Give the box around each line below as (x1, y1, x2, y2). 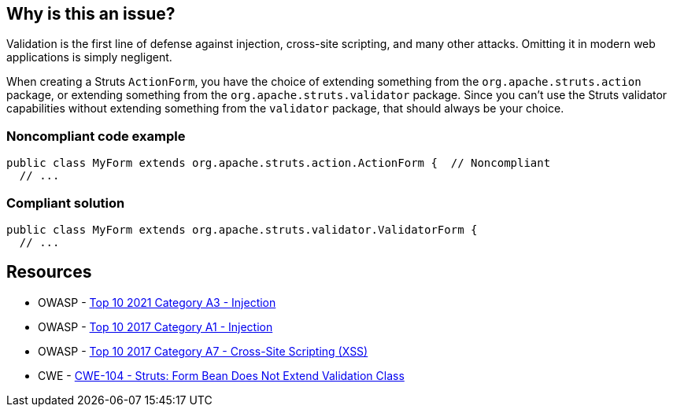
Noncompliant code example (6, 127, 186, 144)
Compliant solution (6, 194, 125, 211)
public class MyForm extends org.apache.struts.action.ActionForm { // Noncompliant (6, 157, 551, 170)
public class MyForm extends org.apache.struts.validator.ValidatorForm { (6, 223, 478, 236)
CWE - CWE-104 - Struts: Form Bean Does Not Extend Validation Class (38, 368, 405, 382)
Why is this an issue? (6, 4, 176, 24)
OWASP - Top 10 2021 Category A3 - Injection (38, 295, 276, 309)
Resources (6, 262, 92, 282)
